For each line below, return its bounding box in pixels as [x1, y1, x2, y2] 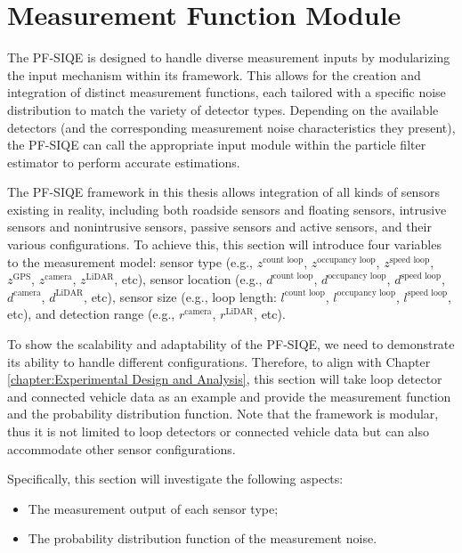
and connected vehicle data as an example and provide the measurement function [7, 386, 451, 405]
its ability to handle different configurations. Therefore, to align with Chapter [7, 352, 431, 370]
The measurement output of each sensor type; [28, 499, 279, 517]
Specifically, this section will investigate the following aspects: [7, 469, 344, 488]
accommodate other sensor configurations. [7, 439, 236, 458]
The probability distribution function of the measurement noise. [28, 529, 377, 548]
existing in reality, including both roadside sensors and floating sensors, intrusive [7, 199, 447, 218]
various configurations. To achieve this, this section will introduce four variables [7, 235, 442, 254]
